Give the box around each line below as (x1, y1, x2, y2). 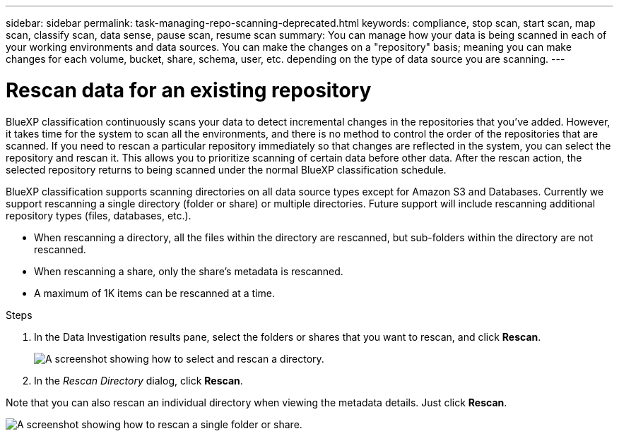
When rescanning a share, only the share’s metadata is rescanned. (34, 265, 343, 277)
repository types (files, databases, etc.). (6, 209, 191, 222)
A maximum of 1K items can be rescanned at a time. (34, 286, 275, 299)
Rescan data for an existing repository (6, 78, 372, 102)
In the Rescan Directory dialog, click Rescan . (34, 374, 243, 387)
